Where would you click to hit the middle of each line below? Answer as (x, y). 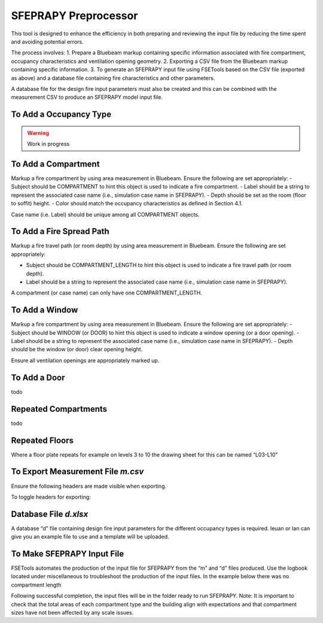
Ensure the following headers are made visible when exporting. (89, 486)
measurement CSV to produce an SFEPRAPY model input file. (87, 97)
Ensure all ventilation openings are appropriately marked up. (85, 360)
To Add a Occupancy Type (61, 115)
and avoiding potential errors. (47, 41)
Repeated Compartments (59, 409)
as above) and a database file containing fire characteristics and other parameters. (113, 78)
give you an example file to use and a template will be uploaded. (90, 537)
